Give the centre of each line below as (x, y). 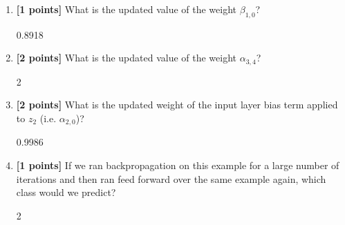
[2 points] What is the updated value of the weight (127, 58)
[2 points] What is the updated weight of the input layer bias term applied (177, 105)
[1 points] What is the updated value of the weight (127, 9)
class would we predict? (66, 192)
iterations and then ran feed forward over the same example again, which (171, 178)
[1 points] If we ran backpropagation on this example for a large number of (178, 165)
